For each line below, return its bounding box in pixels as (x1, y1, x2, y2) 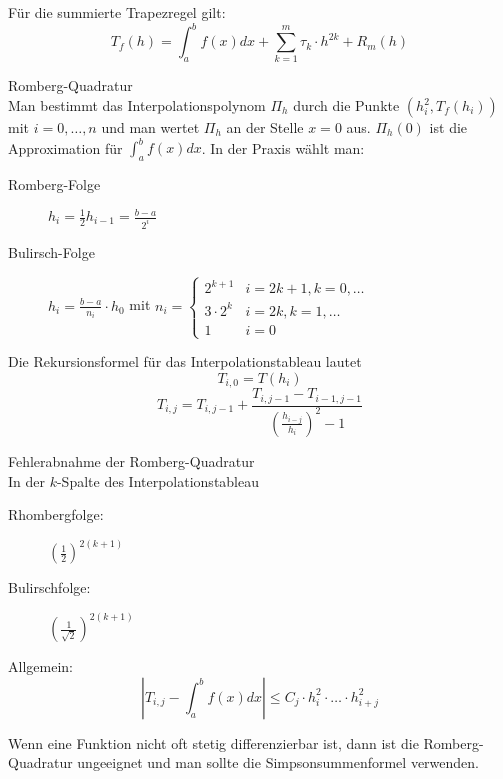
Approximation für (8, 137, 123, 158)
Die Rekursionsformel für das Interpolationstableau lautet (8, 351, 362, 372)
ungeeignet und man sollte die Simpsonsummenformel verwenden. (77, 752, 479, 773)
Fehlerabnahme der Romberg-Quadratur (8, 450, 255, 471)
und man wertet (101, 117, 200, 138)
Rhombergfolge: (8, 504, 104, 525)
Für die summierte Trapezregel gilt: (8, 2, 226, 22)
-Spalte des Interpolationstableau (56, 470, 260, 491)
